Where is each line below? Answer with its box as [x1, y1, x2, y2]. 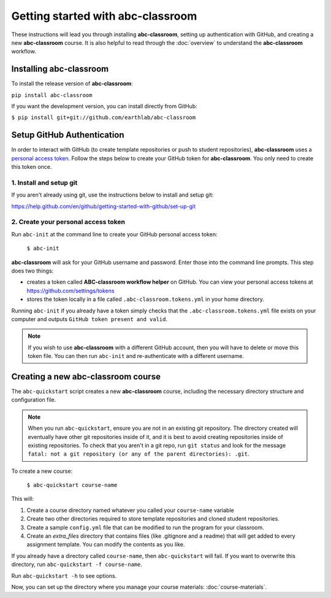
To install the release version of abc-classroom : [11, 80, 133, 87]
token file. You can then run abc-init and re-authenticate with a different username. [28, 352, 245, 360]
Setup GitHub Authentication [11, 130, 125, 141]
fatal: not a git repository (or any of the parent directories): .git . [28, 450, 249, 457]
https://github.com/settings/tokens [26, 287, 115, 294]
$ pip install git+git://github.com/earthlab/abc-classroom [11, 114, 196, 121]
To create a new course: [11, 467, 73, 475]
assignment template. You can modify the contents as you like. [26, 541, 185, 548]
